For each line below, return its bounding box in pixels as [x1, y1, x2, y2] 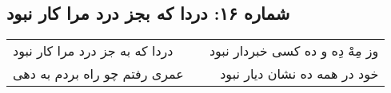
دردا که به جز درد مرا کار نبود [13, 41, 174, 60]
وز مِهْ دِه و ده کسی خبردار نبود [209, 41, 379, 60]
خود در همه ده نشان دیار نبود [220, 64, 379, 83]
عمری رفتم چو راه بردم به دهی [13, 64, 184, 83]
